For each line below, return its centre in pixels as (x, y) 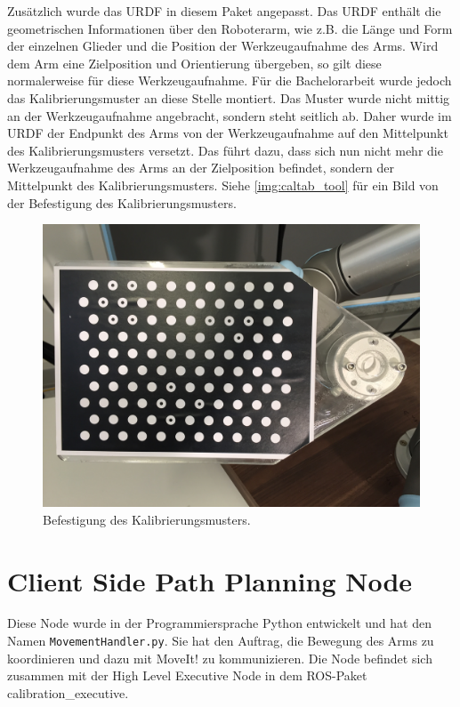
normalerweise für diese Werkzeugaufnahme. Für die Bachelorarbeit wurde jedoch (230, 80)
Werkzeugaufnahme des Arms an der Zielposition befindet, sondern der (201, 168)
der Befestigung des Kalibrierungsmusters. (122, 202)
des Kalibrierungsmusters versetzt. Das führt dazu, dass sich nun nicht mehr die (225, 150)
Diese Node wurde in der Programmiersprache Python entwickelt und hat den (219, 623)
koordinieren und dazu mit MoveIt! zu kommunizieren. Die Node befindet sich (220, 658)
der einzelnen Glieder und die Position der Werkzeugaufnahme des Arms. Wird (223, 46)
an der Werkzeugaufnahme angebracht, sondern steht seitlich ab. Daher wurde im (230, 115)
